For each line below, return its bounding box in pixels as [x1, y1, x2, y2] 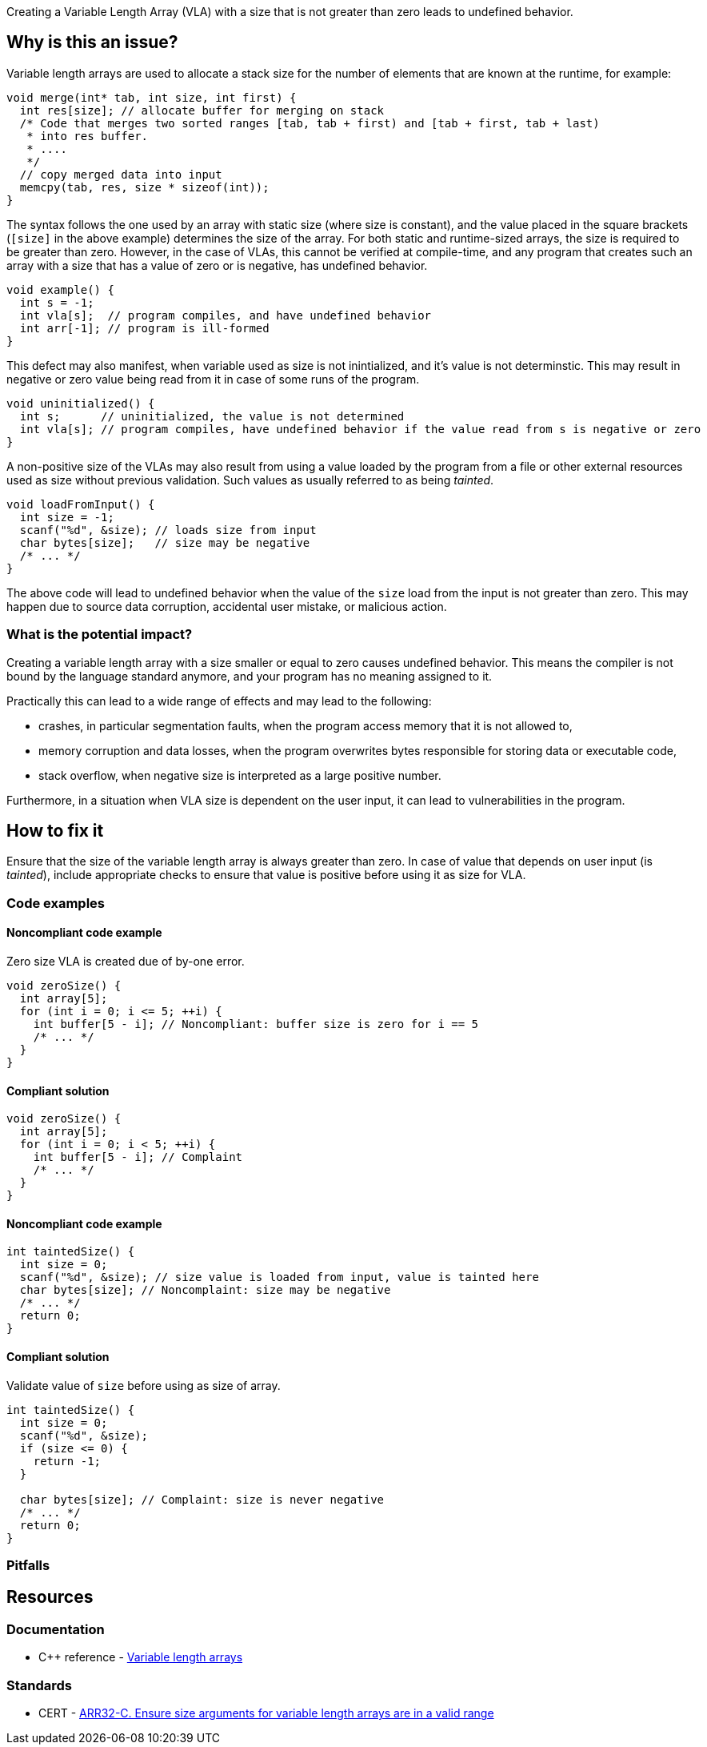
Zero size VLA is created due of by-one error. [6, 954, 245, 969]
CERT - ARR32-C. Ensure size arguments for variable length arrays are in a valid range [38, 1706, 494, 1721]
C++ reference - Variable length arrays [38, 1650, 243, 1665]
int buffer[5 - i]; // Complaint [33, 1151, 243, 1164]
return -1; [33, 1454, 102, 1468]
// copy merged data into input [19, 167, 222, 181]
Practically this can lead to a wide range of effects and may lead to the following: [6, 693, 432, 708]
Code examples [6, 894, 106, 911]
